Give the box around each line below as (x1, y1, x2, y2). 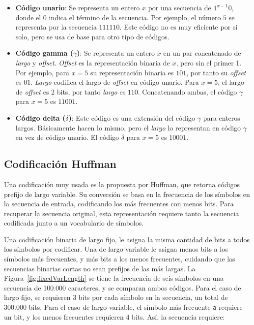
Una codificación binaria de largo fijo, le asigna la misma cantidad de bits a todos (4, 234, 250, 244)
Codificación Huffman (4, 156, 116, 171)
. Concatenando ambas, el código (138, 86, 237, 97)
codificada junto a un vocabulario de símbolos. (4, 218, 144, 228)
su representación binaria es (90, 67, 174, 77)
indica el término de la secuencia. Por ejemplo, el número (49, 12, 221, 22)
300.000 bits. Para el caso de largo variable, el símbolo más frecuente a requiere (4, 302, 243, 312)
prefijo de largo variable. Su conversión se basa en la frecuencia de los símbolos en (4, 189, 250, 199)
